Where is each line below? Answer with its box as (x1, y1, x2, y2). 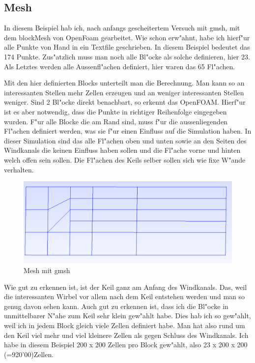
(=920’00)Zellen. (4, 349, 54, 359)
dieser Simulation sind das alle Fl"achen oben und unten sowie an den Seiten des (4, 135, 247, 145)
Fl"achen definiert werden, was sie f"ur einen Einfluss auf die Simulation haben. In (4, 126, 252, 136)
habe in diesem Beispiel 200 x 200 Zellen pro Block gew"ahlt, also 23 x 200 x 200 (4, 339, 248, 350)
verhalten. (4, 164, 34, 174)
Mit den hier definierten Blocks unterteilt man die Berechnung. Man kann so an (4, 78, 245, 88)
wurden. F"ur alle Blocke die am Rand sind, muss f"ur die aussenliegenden (4, 116, 227, 126)
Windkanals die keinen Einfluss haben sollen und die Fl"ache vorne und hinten (4, 145, 241, 155)
